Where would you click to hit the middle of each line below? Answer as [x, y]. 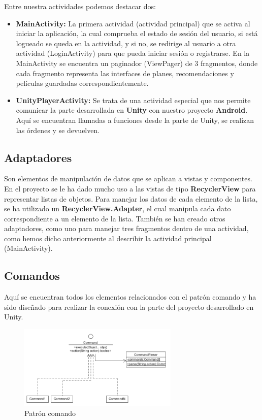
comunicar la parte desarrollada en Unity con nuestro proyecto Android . [132, 110]
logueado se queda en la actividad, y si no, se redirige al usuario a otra [126, 43]
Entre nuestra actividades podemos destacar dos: [80, 6]
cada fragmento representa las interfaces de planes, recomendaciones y [125, 73]
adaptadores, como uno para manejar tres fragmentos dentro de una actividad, [126, 228]
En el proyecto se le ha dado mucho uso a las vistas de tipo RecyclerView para [130, 188]
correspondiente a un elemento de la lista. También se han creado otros [115, 218]
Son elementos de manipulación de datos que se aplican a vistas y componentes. [128, 179]
